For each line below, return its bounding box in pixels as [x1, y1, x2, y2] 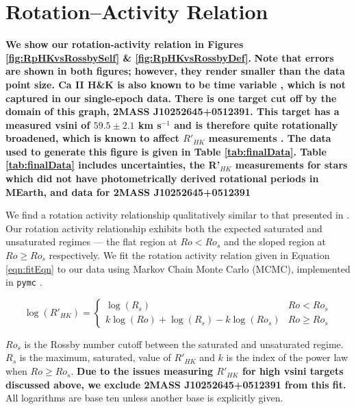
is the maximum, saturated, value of [19, 350, 171, 364]
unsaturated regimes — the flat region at [5, 234, 177, 249]
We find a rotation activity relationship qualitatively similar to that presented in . [5, 208, 350, 222]
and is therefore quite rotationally [174, 117, 338, 132]
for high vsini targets [242, 364, 344, 378]
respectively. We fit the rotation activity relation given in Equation [49, 248, 330, 262]
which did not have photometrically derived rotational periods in [5, 171, 319, 186]
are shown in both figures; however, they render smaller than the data [5, 64, 345, 78]
